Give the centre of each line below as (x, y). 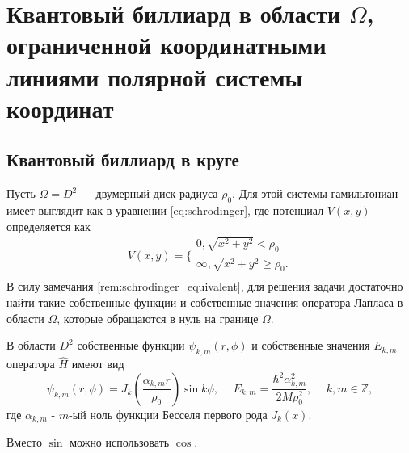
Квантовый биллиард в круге (123, 159)
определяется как (48, 226)
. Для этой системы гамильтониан (315, 193)
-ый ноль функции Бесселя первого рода (168, 414)
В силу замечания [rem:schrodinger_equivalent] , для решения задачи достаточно (205, 286)
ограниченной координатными (167, 45)
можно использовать (120, 442)
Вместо (24, 442)
